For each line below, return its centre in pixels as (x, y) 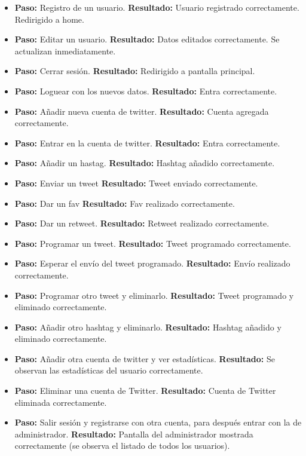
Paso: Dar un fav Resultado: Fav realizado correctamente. (125, 203)
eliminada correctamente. (61, 402)
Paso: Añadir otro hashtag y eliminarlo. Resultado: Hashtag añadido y (148, 327)
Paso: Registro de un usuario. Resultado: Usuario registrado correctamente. (157, 7)
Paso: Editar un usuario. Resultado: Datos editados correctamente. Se (147, 39)
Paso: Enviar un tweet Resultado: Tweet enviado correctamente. (136, 183)
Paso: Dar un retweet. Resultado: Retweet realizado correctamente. (142, 223)
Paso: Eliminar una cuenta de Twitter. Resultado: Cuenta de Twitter (145, 391)
